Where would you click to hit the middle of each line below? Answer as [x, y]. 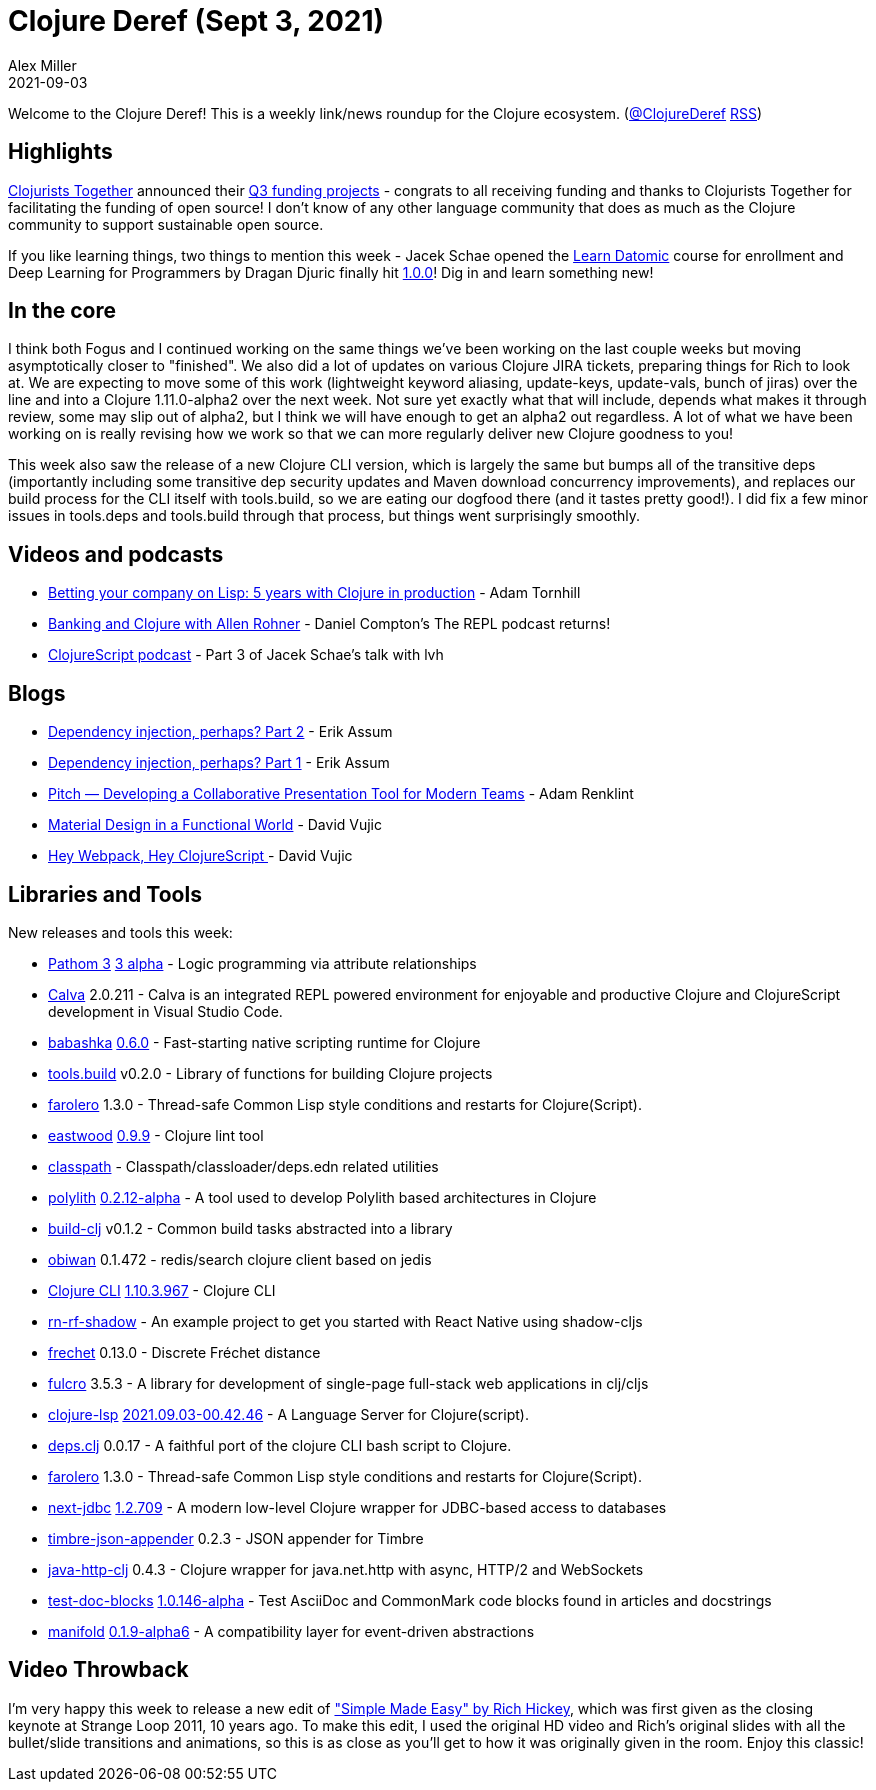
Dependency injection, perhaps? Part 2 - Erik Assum [220, 732]
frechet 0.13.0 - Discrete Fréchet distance [184, 1352]
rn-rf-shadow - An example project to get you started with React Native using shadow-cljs [345, 1321]
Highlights [60, 152]
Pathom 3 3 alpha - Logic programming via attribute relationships [262, 963]
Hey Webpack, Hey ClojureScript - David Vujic [200, 856]
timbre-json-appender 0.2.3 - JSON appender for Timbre [236, 1538]
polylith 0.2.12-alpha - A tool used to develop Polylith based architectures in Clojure [322, 1197]
